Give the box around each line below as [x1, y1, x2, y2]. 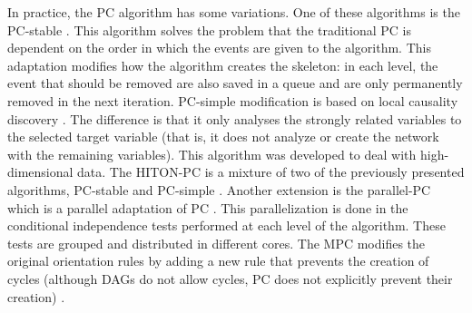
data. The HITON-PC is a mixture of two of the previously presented [77, 162, 465, 181]
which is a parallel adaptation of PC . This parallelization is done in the [7, 198, 408, 217]
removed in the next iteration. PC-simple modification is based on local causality [7, 91, 458, 110]
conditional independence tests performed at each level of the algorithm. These [7, 216, 446, 235]
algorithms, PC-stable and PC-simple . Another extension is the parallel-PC [7, 180, 431, 199]
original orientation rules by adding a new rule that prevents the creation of [7, 251, 429, 270]
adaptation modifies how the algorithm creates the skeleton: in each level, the [7, 55, 438, 74]
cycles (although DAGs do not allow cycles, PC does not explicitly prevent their [7, 269, 453, 288]
